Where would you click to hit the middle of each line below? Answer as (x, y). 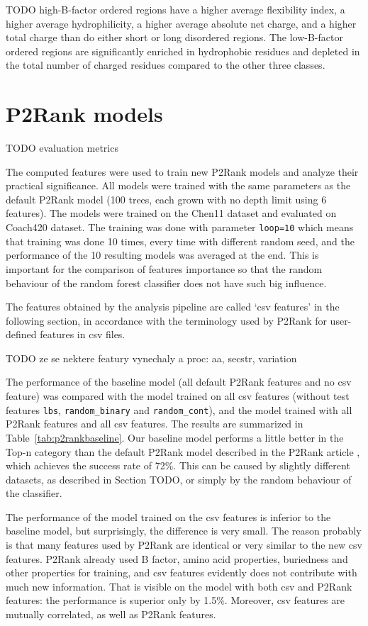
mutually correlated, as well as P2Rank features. (111, 614)
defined (21, 334)
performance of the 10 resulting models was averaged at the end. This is (162, 255)
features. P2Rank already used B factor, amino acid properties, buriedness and (177, 558)
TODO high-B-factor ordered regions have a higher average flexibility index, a (175, 9)
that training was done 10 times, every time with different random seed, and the (180, 241)
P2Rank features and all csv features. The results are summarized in (155, 424)
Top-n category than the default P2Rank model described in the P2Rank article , (183, 451)
